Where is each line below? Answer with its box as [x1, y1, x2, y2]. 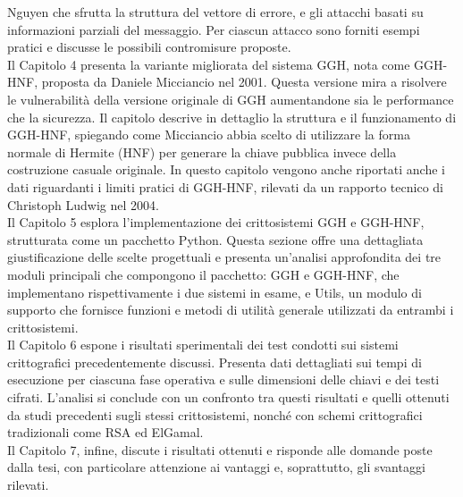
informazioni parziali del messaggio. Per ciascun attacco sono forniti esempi [7, 20, 420, 38]
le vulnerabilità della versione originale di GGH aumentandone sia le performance [7, 89, 454, 108]
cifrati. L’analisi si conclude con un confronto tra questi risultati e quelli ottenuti [7, 388, 450, 407]
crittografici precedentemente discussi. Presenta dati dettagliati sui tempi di [7, 352, 422, 371]
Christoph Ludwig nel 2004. [7, 195, 159, 214]
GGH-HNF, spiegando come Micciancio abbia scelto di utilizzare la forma [7, 125, 410, 144]
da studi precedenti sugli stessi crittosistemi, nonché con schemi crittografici [7, 405, 423, 424]
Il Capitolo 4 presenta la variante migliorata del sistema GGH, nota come [7, 55, 410, 73]
